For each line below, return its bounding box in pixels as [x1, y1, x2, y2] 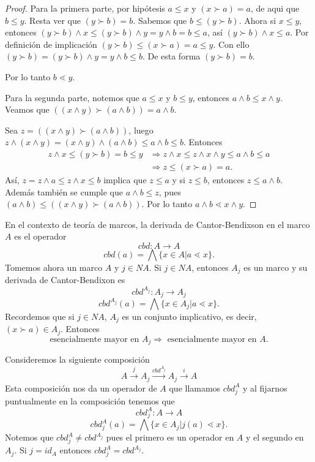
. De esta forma [142, 50, 201, 62]
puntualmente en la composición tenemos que [5, 394, 175, 407]
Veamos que [5, 103, 50, 116]
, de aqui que [250, 2, 300, 14]
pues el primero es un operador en [106, 431, 234, 444]
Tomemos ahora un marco [5, 260, 103, 273]
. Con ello [213, 37, 250, 50]
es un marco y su [243, 260, 308, 273]
